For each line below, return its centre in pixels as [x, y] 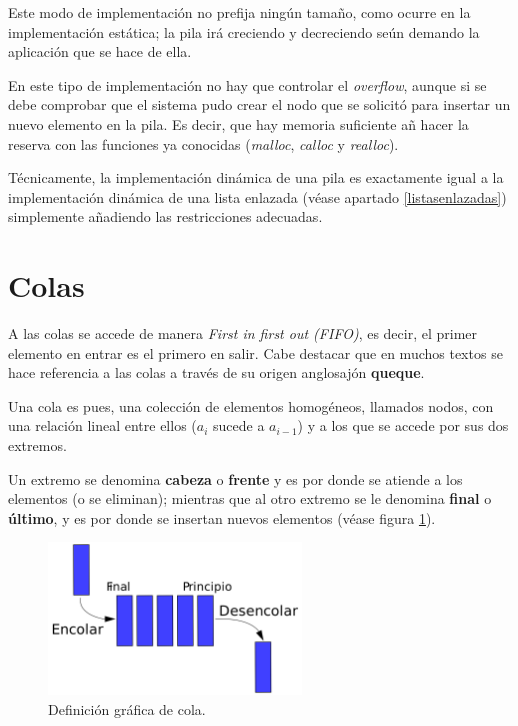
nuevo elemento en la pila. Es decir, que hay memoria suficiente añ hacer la [238, 123]
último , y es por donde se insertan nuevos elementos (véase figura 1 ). [222, 517]
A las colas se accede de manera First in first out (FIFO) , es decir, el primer [243, 333]
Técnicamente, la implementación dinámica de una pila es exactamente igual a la [256, 177]
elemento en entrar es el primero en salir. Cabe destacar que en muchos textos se [255, 352]
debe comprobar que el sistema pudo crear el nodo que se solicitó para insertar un [259, 104]
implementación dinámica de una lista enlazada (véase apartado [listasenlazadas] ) [257, 196]
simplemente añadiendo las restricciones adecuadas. [165, 216]
